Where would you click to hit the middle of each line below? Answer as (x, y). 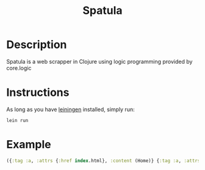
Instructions (38, 93)
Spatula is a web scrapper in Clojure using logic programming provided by (99, 61)
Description (37, 45)
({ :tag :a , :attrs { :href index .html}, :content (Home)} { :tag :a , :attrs (103, 161)
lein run (17, 120)
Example (29, 145)
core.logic (19, 68)
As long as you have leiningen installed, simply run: (71, 109)
